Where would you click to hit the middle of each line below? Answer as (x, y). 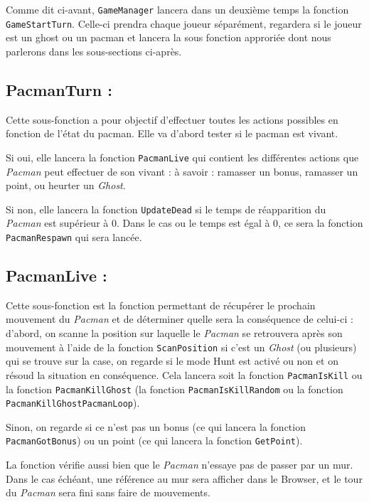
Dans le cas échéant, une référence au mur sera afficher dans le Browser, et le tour (184, 478)
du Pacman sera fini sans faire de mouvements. (108, 492)
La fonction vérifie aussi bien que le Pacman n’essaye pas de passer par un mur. (180, 465)
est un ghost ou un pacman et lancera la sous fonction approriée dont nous (169, 37)
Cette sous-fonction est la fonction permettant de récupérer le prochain (161, 305)
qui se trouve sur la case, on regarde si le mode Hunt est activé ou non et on (172, 361)
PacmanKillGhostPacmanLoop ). (73, 403)
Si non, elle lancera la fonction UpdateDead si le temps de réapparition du (166, 209)
